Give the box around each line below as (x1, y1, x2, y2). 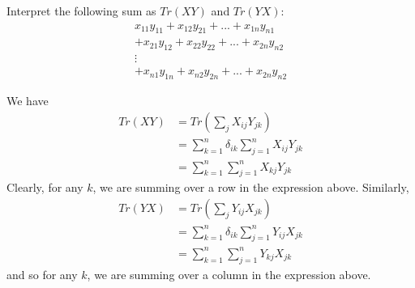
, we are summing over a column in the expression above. (87, 265, 371, 282)
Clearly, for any (6, 179, 83, 196)
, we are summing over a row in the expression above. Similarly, (92, 179, 409, 196)
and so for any (6, 265, 78, 282)
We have (6, 92, 49, 109)
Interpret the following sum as (6, 2, 156, 19)
